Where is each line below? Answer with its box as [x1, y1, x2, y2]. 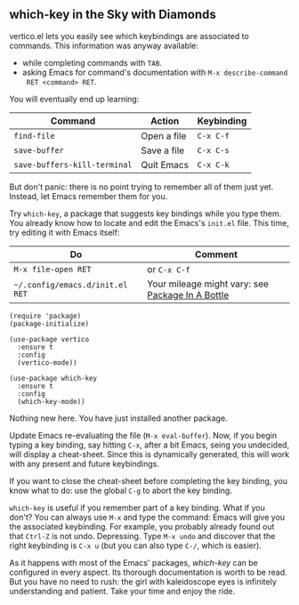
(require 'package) [9, 311, 82, 320]
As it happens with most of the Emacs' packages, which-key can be [9, 557, 258, 568]
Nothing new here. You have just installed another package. [9, 413, 229, 423]
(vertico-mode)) [17, 358, 77, 367]
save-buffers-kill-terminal [13, 159, 133, 170]
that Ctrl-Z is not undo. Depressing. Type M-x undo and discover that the [9, 530, 276, 541]
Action [149, 115, 180, 127]
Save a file [141, 144, 185, 157]
